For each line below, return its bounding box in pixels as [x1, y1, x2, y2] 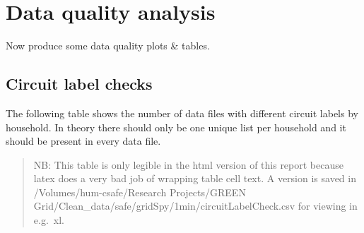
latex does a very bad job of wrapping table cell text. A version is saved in [33, 171, 356, 186]
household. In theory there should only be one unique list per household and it [6, 119, 346, 134]
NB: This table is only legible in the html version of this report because [33, 157, 344, 172]
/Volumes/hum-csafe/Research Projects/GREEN [33, 184, 246, 199]
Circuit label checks [6, 73, 153, 95]
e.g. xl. [33, 213, 64, 227]
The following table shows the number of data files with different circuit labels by [6, 105, 358, 120]
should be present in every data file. [6, 133, 161, 148]
